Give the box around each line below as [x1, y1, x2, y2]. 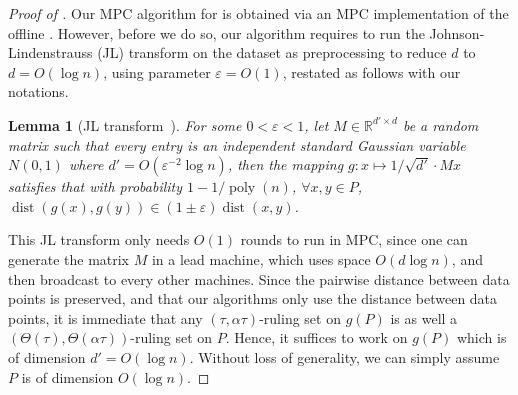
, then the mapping [227, 154, 344, 175]
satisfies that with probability [8, 176, 183, 197]
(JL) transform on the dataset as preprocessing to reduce [97, 42, 447, 63]
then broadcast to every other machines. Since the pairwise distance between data [8, 268, 510, 289]
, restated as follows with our [282, 61, 461, 82]
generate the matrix [8, 248, 130, 269]
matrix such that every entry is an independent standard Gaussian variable [8, 134, 466, 155]
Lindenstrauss [8, 42, 93, 63]
